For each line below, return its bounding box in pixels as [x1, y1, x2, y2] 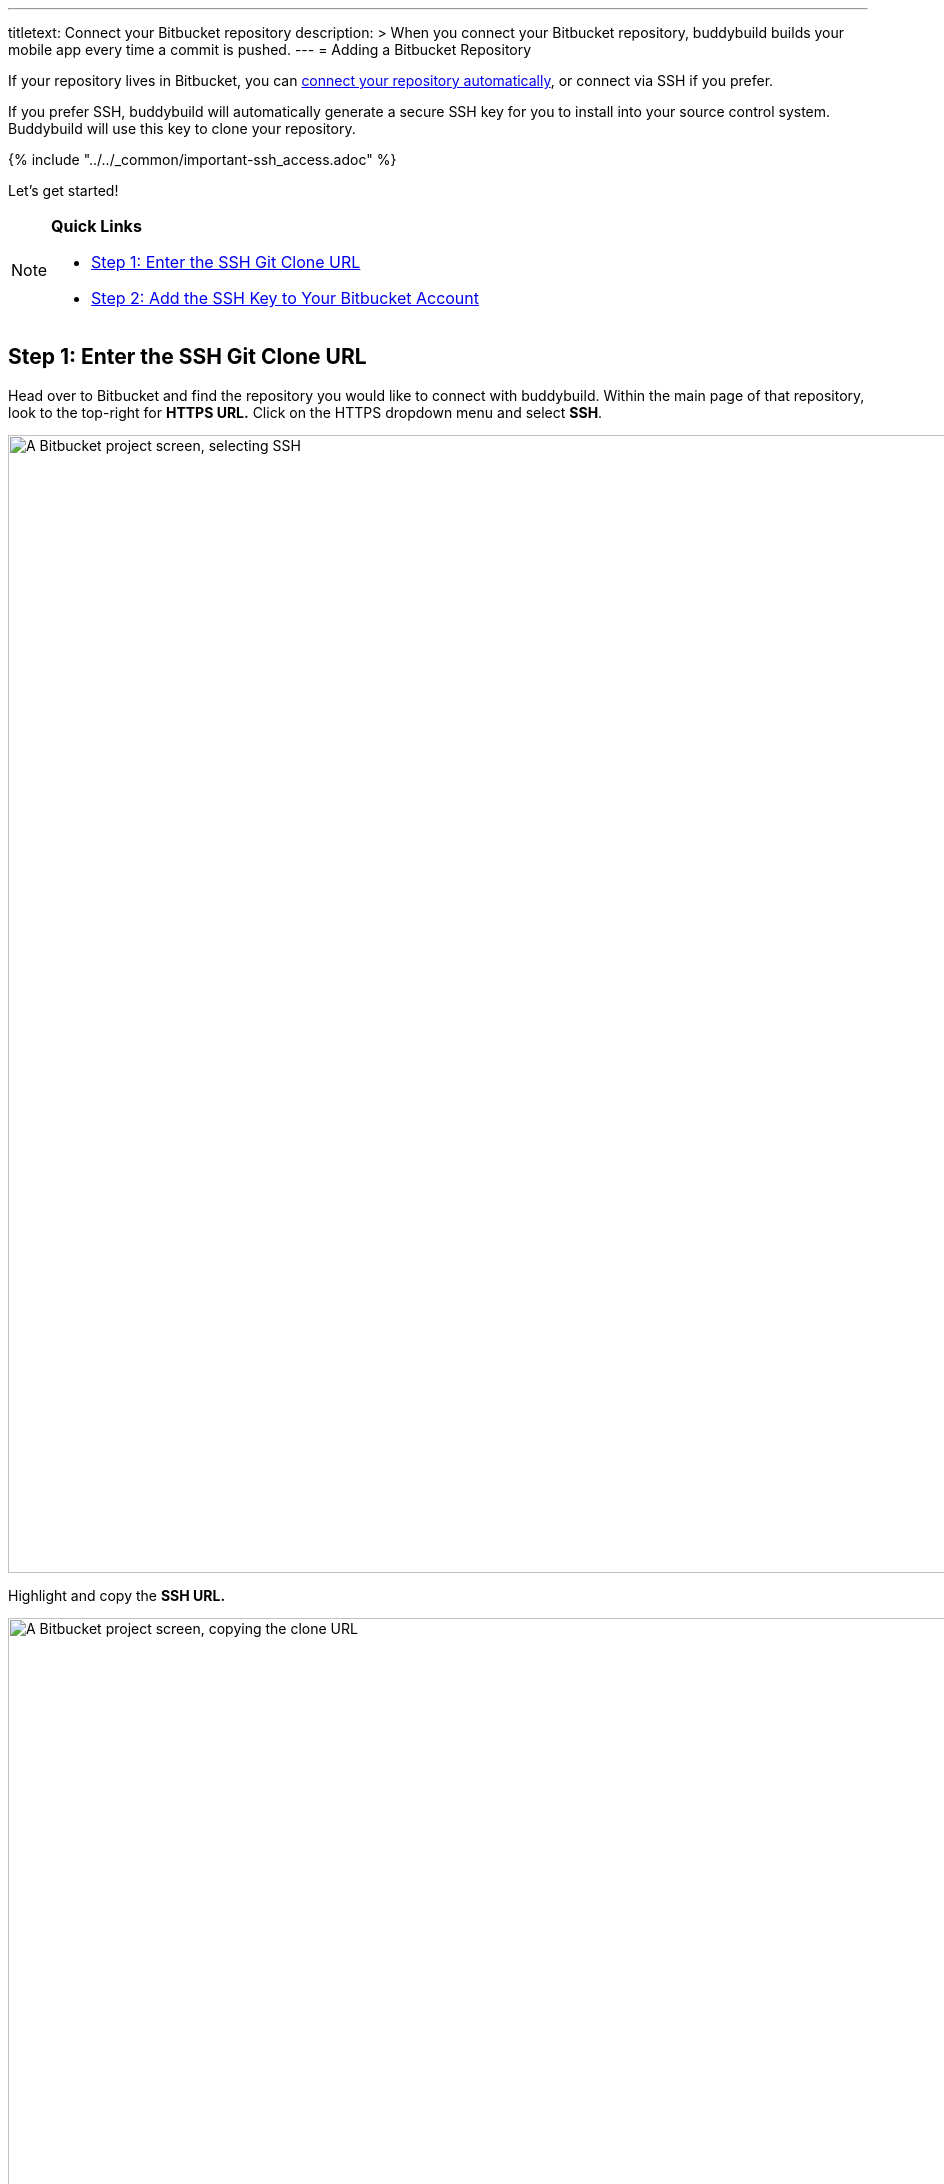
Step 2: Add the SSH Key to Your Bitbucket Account [91, 288, 480, 308]
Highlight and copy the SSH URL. [8, 1586, 226, 1604]
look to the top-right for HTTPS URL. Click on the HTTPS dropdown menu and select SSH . [8, 403, 603, 421]
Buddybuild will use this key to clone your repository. [8, 120, 356, 137]
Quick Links [51, 216, 142, 236]
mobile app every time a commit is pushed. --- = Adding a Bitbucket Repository [8, 41, 532, 58]
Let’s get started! [8, 182, 119, 199]
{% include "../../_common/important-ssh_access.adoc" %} [8, 151, 397, 168]
